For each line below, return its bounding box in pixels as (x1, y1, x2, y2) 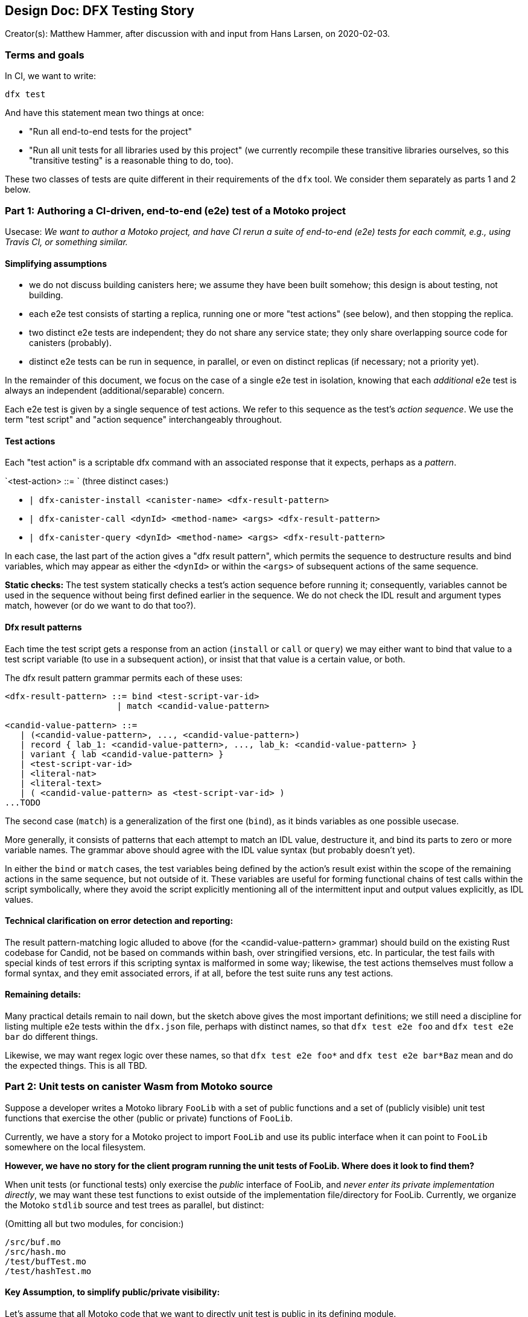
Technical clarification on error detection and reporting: (5, 915, 234, 926)
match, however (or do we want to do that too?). (5, 600, 196, 611)
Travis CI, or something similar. (5, 236, 128, 247)
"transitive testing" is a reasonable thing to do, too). (29, 155, 234, 166)
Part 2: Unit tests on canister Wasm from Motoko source (5, 1080, 273, 1093)
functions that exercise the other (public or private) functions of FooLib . (5, 1112, 293, 1123)
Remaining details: (5, 989, 81, 1000)
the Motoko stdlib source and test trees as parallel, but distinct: (5, 1199, 264, 1210)
